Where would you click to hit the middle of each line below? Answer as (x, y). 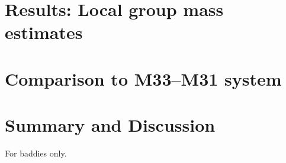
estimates (44, 32)
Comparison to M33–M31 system (143, 78)
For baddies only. (36, 153)
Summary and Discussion (110, 125)
